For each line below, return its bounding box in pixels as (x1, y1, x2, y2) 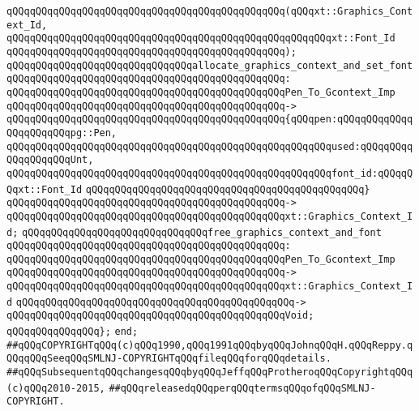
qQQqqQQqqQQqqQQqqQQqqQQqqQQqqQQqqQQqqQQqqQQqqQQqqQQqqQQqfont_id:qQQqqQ (6, 167, 413, 179)
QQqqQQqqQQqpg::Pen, (6, 126, 118, 139)
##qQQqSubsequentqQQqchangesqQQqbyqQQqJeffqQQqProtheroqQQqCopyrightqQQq (6, 366, 413, 379)
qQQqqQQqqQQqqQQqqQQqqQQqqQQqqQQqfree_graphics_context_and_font (22, 226, 382, 238)
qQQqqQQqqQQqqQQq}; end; (6, 326, 139, 338)
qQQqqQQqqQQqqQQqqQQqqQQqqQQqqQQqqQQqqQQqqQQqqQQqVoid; (6, 310, 314, 322)
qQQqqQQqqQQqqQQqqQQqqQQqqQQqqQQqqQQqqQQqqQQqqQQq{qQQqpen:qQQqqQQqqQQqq (6, 113, 413, 126)
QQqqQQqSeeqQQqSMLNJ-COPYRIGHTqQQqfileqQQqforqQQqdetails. (6, 353, 331, 365)
